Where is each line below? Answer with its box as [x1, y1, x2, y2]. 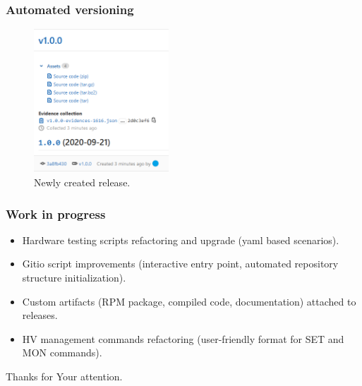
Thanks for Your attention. [6, 369, 123, 384]
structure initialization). [22, 270, 126, 285]
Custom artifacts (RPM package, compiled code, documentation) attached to [22, 294, 356, 308]
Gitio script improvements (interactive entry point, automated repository [22, 256, 339, 271]
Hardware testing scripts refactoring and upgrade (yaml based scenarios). [22, 232, 339, 247]
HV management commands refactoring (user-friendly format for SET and [22, 331, 344, 346]
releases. [22, 308, 58, 322]
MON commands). [22, 345, 102, 360]
